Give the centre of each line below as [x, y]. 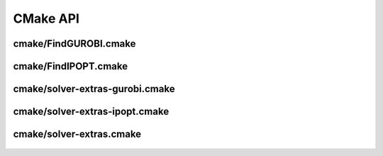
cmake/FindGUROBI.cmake [74, 44]
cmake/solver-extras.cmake [77, 134]
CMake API [46, 18]
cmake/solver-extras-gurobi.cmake [94, 89]
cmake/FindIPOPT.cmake [70, 66]
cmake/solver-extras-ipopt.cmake [91, 112]
